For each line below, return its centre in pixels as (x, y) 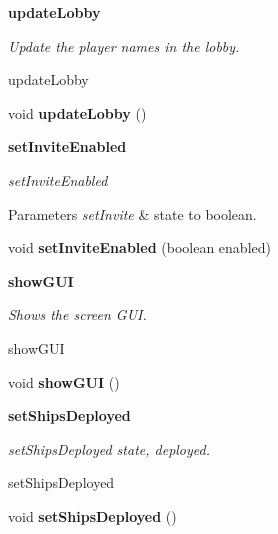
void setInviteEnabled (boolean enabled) (139, 247)
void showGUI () (64, 381)
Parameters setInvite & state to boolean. (132, 213)
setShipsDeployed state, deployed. (109, 448)
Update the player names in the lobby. (124, 45)
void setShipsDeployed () (92, 515)
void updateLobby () (77, 112)
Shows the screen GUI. (77, 314)
